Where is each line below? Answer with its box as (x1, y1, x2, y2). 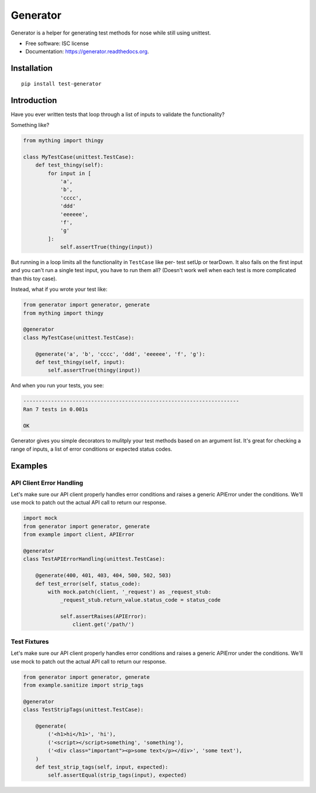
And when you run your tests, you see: (11, 382, 104, 389)
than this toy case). (11, 275, 57, 282)
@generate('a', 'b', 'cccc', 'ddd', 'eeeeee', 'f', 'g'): (35, 351, 205, 357)
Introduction (11, 95, 57, 105)
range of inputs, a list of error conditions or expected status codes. (11, 445, 173, 452)
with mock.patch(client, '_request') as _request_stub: (47, 588, 212, 595)
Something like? (11, 122, 50, 129)
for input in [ (47, 170, 92, 177)
